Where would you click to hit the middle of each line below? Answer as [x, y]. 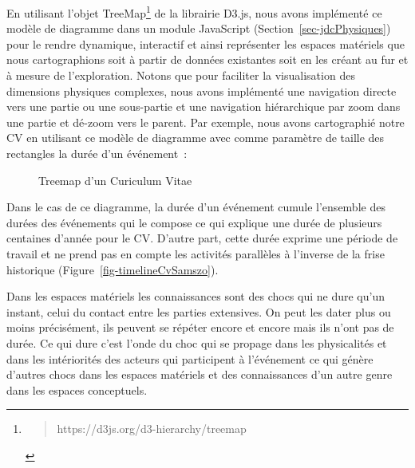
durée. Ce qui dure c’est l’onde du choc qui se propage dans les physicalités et [197, 342]
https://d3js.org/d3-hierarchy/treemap [152, 429]
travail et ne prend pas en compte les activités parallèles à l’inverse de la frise [196, 253]
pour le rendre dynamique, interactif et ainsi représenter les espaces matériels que [206, 43]
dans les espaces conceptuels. [77, 389]
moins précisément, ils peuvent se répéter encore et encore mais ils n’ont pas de [200, 327]
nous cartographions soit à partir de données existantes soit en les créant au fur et [207, 59]
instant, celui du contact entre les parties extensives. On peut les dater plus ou [199, 311]
